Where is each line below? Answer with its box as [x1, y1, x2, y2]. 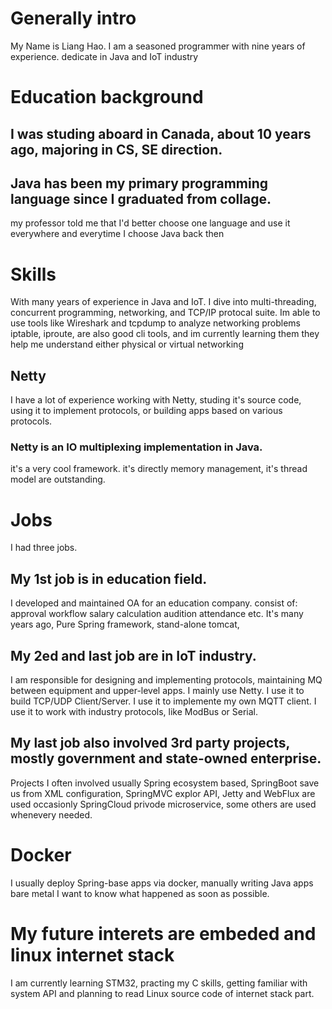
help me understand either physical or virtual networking [10, 338, 244, 351]
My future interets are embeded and [10, 922, 317, 945]
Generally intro [10, 7, 137, 30]
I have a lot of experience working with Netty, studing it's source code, [10, 394, 302, 406]
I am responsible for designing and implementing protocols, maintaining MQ [10, 673, 323, 686]
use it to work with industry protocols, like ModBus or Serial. [10, 705, 259, 717]
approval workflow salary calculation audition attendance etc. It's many [10, 608, 304, 620]
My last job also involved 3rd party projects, [10, 735, 290, 752]
